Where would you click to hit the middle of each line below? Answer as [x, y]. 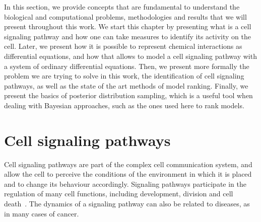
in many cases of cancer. [42, 213]
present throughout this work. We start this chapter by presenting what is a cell [128, 26]
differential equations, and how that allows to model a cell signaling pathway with [130, 56]
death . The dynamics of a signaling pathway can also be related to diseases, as [127, 204]
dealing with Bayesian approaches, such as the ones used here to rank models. [124, 105]
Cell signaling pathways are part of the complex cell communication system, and [128, 164]
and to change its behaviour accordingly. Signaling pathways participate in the [125, 183]
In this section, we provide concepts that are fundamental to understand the [122, 7]
